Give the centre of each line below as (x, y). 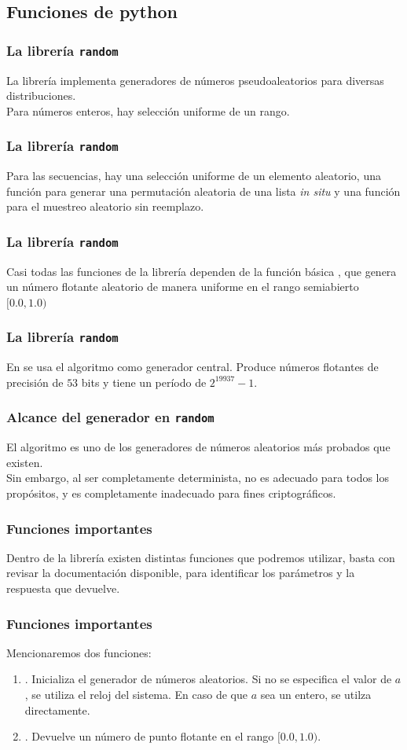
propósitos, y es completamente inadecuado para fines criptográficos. (171, 493)
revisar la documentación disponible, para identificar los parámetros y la (181, 573)
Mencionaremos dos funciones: (79, 652)
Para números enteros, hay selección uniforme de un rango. (148, 110)
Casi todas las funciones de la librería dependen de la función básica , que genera (202, 271)
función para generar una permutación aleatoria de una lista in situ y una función (203, 191)
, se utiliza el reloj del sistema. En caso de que (136, 694)
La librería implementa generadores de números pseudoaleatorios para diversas (195, 80)
